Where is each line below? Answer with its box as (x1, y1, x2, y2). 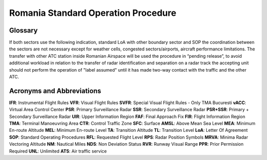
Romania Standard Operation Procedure (9, 7, 177, 18)
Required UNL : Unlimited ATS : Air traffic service (9, 148, 107, 154)
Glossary (9, 26, 38, 35)
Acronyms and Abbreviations (9, 86, 101, 95)
